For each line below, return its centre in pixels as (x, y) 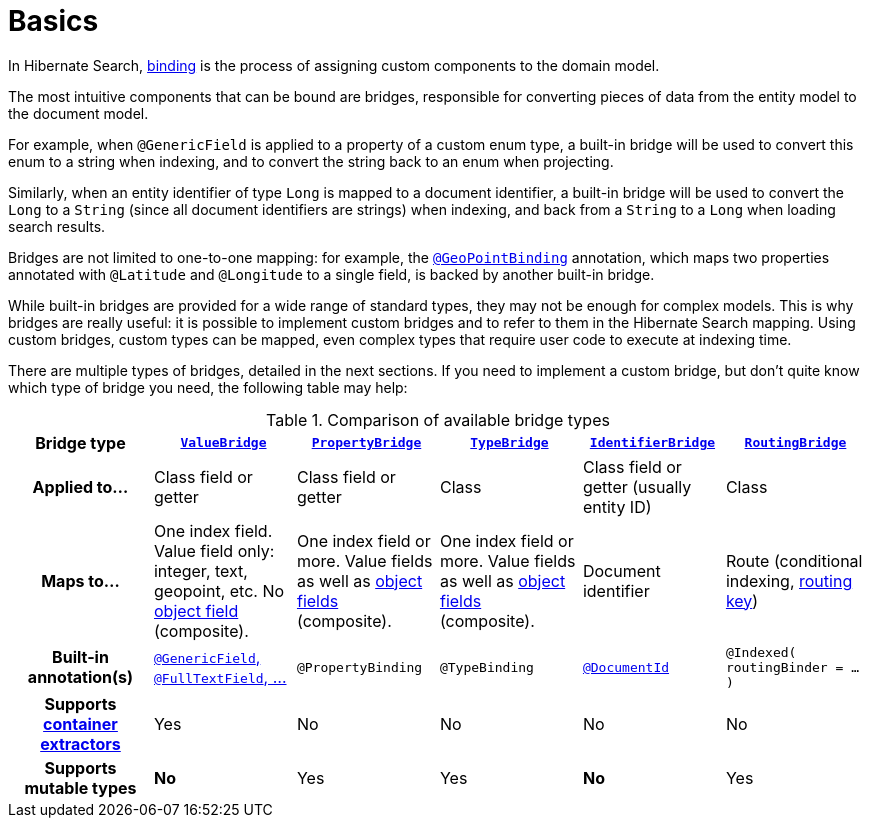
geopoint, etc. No (219, 590)
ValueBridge (223, 443)
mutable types (80, 787)
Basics (53, 21)
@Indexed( (761, 652)
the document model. (78, 113)
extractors (80, 743)
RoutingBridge (795, 443)
